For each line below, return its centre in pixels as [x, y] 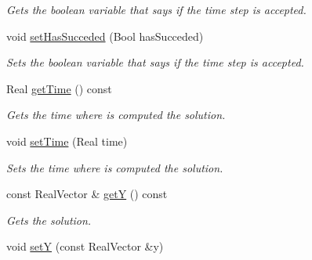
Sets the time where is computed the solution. [115, 167]
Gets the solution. [49, 220]
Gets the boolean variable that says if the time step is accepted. [156, 9]
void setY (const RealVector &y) [85, 246]
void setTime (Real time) [67, 141]
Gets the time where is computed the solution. [116, 115]
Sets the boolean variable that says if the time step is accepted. [155, 62]
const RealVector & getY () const [87, 194]
